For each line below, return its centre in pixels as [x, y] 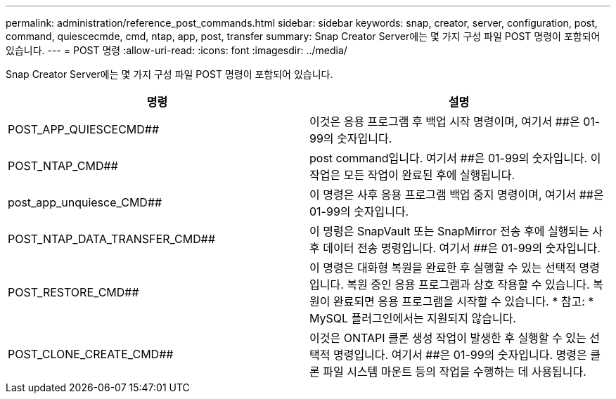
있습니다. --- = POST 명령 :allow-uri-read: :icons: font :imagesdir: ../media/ [177, 50]
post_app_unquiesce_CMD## [85, 202]
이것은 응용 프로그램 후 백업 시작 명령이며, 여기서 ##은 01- [455, 122]
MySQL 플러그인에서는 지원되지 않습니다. [413, 318]
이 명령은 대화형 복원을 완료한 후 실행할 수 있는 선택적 [443, 268]
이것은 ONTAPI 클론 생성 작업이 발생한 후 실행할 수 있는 [448, 338]
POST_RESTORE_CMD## [73, 292]
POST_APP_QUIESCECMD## [84, 129]
